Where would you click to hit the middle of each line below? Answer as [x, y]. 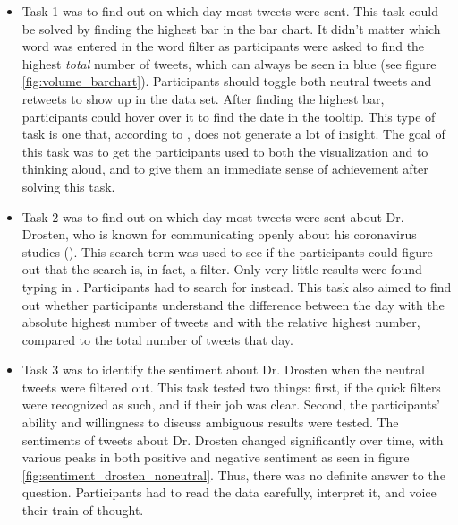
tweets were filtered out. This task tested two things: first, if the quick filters [231, 387]
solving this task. [68, 186]
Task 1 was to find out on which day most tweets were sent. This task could [230, 11]
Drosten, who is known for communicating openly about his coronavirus [219, 234]
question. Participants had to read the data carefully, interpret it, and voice [229, 492]
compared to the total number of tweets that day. [157, 339]
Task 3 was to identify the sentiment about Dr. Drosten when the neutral [223, 370]
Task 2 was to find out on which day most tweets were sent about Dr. [213, 216]
